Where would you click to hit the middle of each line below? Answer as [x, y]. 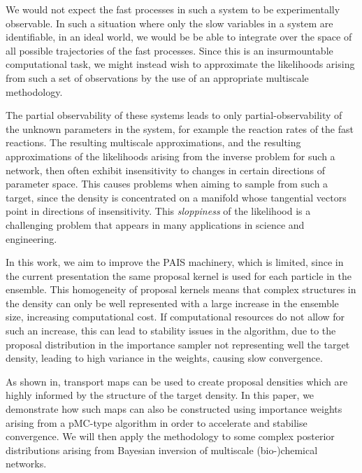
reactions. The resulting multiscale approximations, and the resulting [153, 142]
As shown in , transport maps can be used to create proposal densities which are [177, 381]
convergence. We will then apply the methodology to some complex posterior [170, 436]
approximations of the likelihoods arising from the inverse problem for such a [171, 156]
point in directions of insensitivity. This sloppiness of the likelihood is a [158, 211]
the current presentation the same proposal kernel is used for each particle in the [179, 275]
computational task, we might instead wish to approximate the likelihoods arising [180, 64]
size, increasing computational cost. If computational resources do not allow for [175, 317]
